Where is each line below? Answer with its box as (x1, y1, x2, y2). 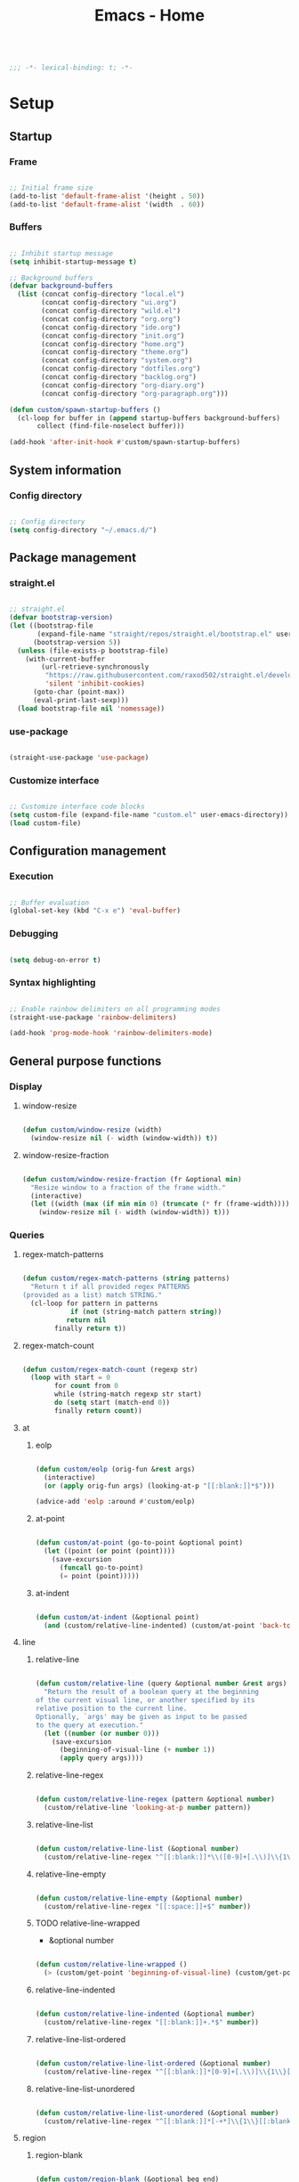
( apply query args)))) (59, 1754, 144, 1763)
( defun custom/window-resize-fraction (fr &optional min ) (21, 1174, 242, 1184)
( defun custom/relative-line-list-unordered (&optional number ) (35, 2108, 279, 2117)
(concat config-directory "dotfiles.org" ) (41, 364, 201, 374)
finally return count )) (54, 1406, 142, 1415)
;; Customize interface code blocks (9, 802, 145, 811)
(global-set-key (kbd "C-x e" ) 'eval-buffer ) (9, 906, 181, 915)
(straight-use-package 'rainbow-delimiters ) (9, 1012, 177, 1022)
